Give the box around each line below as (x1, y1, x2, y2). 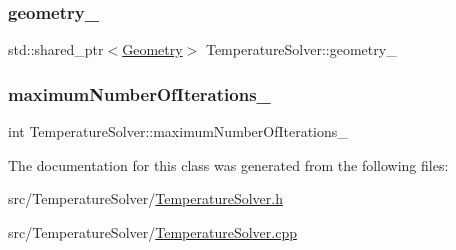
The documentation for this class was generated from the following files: (8, 154, 449, 175)
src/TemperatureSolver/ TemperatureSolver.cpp (8, 221, 297, 242)
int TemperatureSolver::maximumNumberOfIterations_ (8, 121, 348, 142)
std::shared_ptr (8, 39, 104, 60)
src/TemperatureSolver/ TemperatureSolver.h (8, 188, 283, 209)
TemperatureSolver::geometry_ (205, 39, 397, 60)
